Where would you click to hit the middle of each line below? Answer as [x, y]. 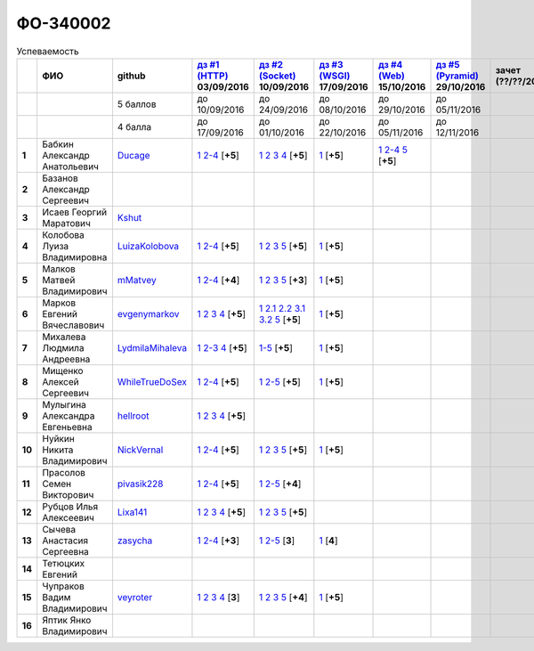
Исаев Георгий [74, 212]
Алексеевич [68, 517]
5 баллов [137, 104]
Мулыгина [64, 404]
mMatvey [137, 280]
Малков [58, 269]
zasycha [135, 541]
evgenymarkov [148, 313]
